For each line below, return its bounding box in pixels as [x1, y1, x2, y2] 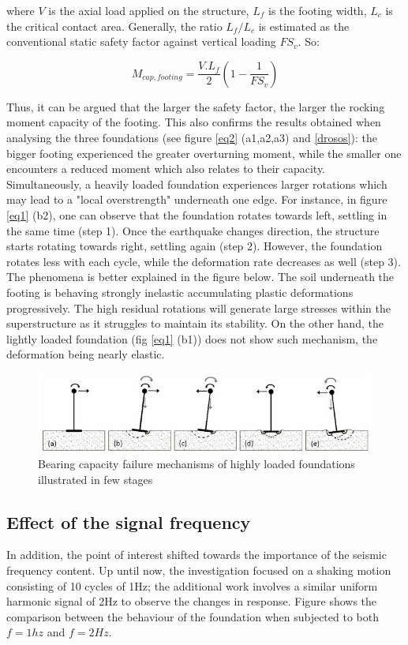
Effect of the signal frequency [6, 509, 251, 534]
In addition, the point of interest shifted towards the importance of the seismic [6, 546, 387, 563]
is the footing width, [268, 2, 367, 18]
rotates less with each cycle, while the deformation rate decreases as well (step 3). [6, 253, 401, 269]
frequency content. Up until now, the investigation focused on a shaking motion [6, 562, 391, 579]
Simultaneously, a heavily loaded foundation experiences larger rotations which [6, 175, 387, 192]
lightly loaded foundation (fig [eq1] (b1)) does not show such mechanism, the [6, 330, 378, 347]
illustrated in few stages [38, 471, 153, 487]
